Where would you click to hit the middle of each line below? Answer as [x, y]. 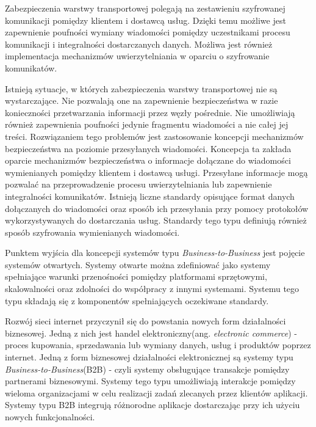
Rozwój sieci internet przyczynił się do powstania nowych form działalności [145, 321]
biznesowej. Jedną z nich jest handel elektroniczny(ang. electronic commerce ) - [151, 333]
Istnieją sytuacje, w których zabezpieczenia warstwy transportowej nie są [141, 88]
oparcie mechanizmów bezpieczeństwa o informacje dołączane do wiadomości [148, 160]
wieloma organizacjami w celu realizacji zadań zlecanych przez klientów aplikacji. [156, 392]
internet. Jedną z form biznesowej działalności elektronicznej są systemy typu [149, 357]
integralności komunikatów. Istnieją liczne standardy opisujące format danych [150, 196]
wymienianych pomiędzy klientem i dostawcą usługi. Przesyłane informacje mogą [156, 172]
